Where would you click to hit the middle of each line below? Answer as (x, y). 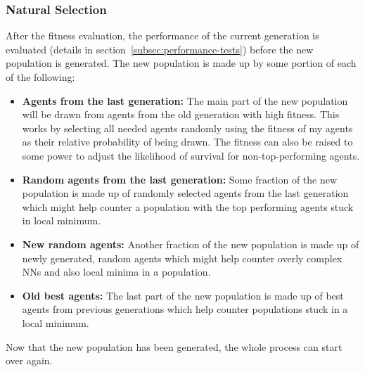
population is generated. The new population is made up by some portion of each (181, 63)
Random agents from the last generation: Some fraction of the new (180, 179)
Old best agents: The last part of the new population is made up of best (183, 295)
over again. (29, 360)
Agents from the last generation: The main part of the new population (185, 100)
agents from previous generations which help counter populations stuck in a (185, 309)
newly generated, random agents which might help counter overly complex (182, 258)
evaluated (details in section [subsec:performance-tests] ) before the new (160, 49)
